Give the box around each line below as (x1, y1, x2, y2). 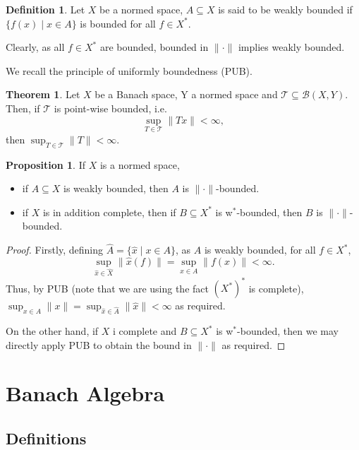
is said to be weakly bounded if (218, 2, 353, 16)
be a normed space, (99, 2, 183, 16)
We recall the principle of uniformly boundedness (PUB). (6, 63, 252, 78)
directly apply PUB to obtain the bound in (6, 337, 192, 352)
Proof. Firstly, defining (6, 242, 103, 257)
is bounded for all (80, 16, 156, 30)
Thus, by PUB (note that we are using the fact (6, 280, 209, 295)
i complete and (113, 324, 177, 338)
